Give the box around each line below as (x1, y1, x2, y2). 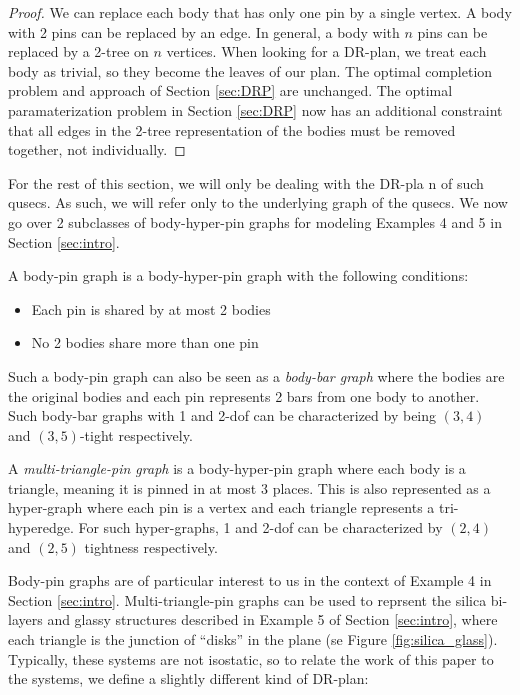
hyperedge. (8, 517, 74, 538)
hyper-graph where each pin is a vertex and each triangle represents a (8, 497, 435, 518)
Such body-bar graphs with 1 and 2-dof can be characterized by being (8, 405, 437, 426)
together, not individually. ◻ (8, 139, 186, 160)
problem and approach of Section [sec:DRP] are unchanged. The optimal (8, 80, 453, 101)
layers (8, 609, 43, 630)
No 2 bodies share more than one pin (31, 332, 259, 353)
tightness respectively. (84, 536, 218, 557)
